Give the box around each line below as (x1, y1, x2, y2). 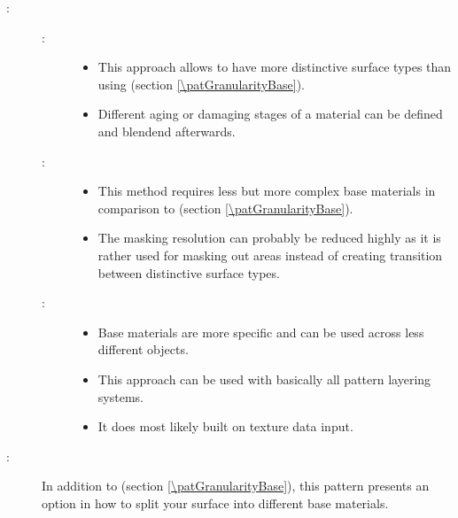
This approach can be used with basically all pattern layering (97, 369, 431, 388)
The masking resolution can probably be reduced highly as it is (97, 228, 441, 247)
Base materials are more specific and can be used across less (97, 322, 424, 341)
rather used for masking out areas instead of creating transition (97, 245, 443, 264)
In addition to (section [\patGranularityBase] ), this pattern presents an (42, 476, 430, 495)
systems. (97, 387, 144, 406)
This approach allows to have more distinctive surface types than (97, 58, 452, 76)
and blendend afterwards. (97, 121, 236, 140)
